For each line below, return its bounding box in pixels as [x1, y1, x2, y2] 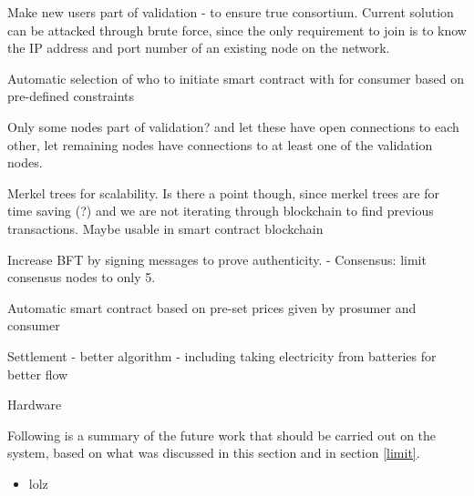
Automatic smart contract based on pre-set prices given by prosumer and [7, 298, 417, 317]
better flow [7, 364, 68, 383]
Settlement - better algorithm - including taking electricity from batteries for [7, 346, 437, 365]
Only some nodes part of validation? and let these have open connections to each [7, 116, 459, 136]
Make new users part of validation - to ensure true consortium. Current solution [7, 3, 454, 21]
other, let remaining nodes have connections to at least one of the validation [7, 135, 433, 154]
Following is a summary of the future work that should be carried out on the [7, 425, 437, 444]
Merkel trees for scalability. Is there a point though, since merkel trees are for [7, 183, 439, 202]
